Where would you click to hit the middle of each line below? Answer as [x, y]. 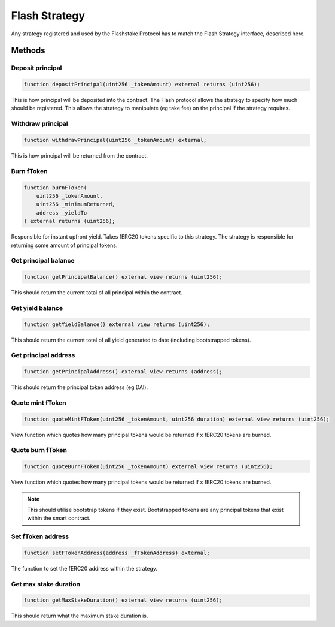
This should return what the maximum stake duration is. [80, 616]
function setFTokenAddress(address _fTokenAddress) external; [117, 553]
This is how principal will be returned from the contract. [79, 156]
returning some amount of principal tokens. [64, 245]
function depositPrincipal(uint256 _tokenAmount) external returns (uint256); [142, 85]
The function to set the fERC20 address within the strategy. [84, 568]
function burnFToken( [55, 188]
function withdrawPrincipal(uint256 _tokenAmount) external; [115, 140]
